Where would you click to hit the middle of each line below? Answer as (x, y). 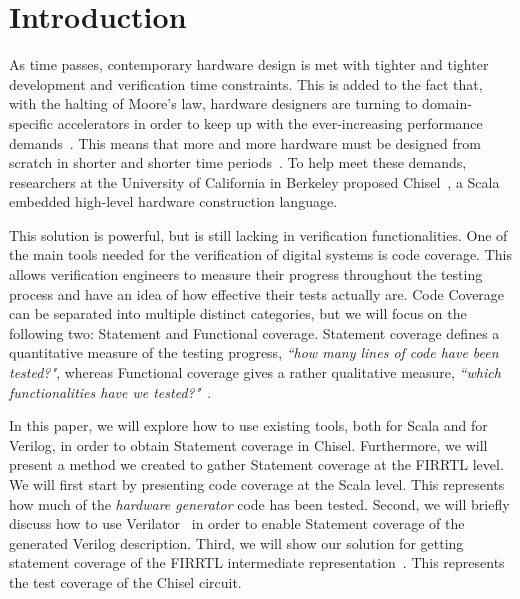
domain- (447, 103)
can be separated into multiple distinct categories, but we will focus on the (238, 313)
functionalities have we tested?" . (110, 391)
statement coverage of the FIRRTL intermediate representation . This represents (257, 562)
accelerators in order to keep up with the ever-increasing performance (270, 122)
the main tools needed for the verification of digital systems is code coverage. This (260, 254)
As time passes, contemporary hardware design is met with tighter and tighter (249, 64)
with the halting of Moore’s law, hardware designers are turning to (213, 103)
